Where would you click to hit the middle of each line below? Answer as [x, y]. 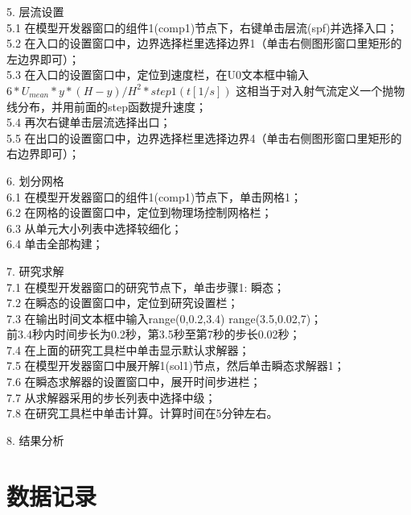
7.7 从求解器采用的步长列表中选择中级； [111, 397]
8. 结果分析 [35, 440]
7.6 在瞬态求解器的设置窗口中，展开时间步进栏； [134, 382]
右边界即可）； [43, 154]
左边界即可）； [43, 58]
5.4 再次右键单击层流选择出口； [89, 122]
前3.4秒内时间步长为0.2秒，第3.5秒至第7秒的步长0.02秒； [154, 334]
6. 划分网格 [35, 180]
